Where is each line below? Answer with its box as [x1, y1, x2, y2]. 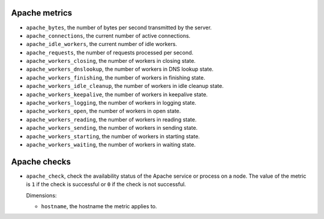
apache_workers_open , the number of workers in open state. [26, 108, 181, 115]
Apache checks [11, 156, 71, 167]
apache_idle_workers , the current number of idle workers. [26, 41, 177, 48]
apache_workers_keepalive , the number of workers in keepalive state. [26, 90, 208, 98]
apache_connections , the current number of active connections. [26, 32, 191, 39]
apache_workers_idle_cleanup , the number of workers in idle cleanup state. [26, 83, 224, 90]
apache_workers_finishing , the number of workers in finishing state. [26, 74, 205, 81]
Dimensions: [26, 191, 57, 199]
